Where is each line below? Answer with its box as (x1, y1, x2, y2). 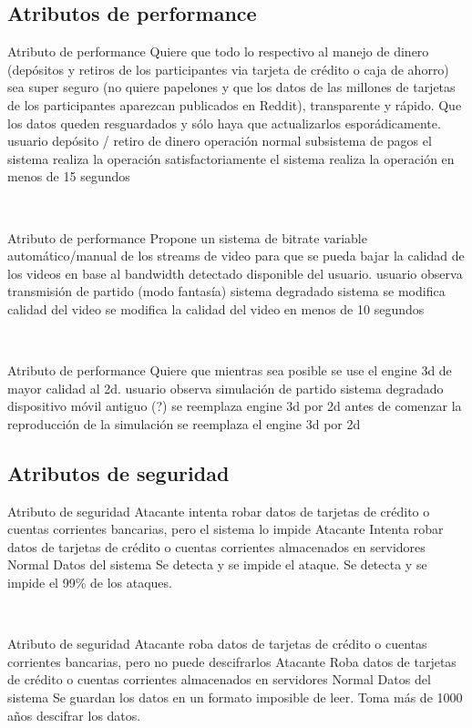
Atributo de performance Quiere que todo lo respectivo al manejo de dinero (7, 42, 429, 61)
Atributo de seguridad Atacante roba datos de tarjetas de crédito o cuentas (7, 634, 427, 653)
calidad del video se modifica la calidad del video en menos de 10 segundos (7, 299, 425, 318)
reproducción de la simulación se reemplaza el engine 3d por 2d (7, 414, 361, 433)
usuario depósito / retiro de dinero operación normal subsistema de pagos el (7, 131, 432, 150)
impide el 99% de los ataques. (7, 573, 172, 592)
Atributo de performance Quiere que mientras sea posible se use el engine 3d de (7, 361, 452, 380)
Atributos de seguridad (7, 458, 230, 487)
